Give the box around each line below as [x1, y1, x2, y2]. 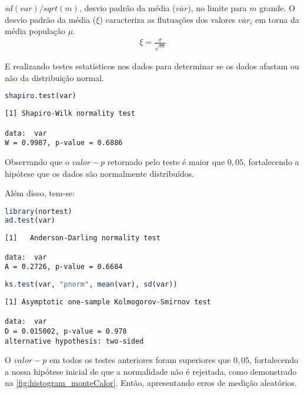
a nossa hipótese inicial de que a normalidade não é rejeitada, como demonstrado [5, 365, 297, 377]
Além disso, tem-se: [5, 187, 75, 199]
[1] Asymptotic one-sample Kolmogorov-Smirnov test [5, 298, 211, 306]
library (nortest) [5, 207, 72, 216]
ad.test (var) [5, 216, 55, 224]
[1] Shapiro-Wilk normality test [5, 109, 135, 118]
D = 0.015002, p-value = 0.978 [5, 327, 127, 335]
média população [5, 25, 66, 37]
